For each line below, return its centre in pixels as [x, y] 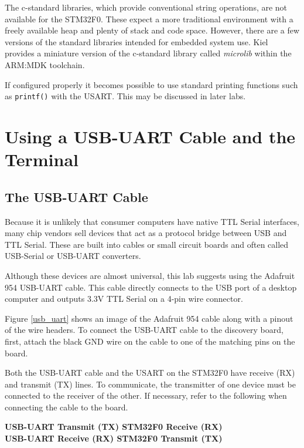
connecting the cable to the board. [66, 407]
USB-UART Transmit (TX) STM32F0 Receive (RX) [114, 427]
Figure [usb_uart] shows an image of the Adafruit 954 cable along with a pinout [149, 318]
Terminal [42, 159]
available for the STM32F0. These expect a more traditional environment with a [149, 18]
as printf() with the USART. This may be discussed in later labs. [125, 96]
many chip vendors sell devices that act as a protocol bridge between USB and [146, 233]
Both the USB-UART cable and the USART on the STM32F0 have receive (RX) [150, 373]
